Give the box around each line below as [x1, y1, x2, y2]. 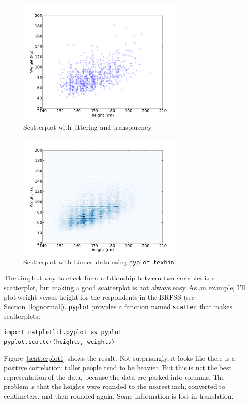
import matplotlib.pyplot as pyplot [4, 329, 122, 336]
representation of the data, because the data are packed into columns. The [4, 372, 225, 382]
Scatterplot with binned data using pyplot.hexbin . [23, 256, 176, 266]
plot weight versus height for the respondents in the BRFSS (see [4, 292, 195, 302]
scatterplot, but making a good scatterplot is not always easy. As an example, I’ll [4, 282, 245, 293]
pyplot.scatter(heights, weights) [4, 339, 115, 346]
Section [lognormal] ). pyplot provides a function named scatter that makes [4, 301, 232, 311]
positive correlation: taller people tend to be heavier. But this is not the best [4, 362, 232, 373]
